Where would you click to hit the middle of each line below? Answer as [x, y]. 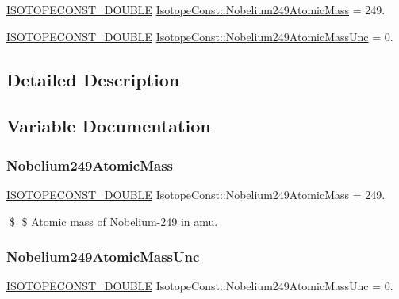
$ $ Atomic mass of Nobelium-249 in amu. [113, 221]
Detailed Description [93, 79]
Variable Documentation [109, 126]
